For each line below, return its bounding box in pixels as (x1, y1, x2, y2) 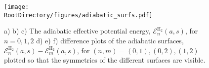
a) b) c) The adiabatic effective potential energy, (4, 26, 151, 36)
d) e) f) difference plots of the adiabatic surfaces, (36, 35, 184, 45)
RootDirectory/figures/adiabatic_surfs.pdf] (4, 11, 153, 19)
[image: (4, 3, 29, 10)
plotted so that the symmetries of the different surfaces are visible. (4, 55, 206, 65)
